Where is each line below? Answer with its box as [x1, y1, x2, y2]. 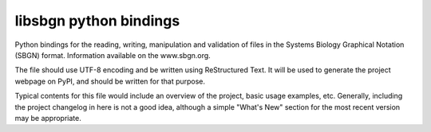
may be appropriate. [14, 113, 81, 122]
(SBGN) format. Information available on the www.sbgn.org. [14, 50, 211, 60]
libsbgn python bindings [14, 12, 180, 29]
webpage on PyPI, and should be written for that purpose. [14, 76, 206, 86]
